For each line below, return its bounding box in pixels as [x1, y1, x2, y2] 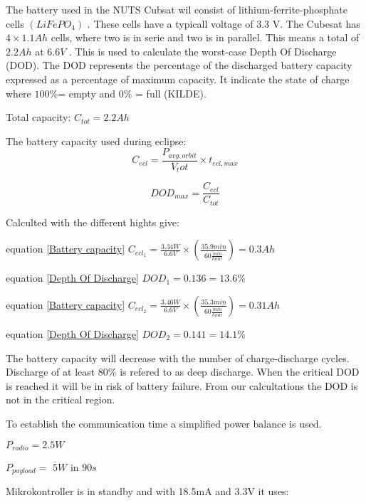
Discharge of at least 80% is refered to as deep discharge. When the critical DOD [6, 364, 360, 379]
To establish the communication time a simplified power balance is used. [6, 415, 322, 430]
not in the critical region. [6, 392, 115, 407]
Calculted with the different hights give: [6, 214, 179, 229]
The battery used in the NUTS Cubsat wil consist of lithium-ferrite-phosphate [6, 2, 348, 16]
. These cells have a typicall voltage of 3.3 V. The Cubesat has [87, 16, 360, 31]
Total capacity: [6, 110, 71, 125]
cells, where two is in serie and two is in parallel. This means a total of [51, 30, 360, 45]
